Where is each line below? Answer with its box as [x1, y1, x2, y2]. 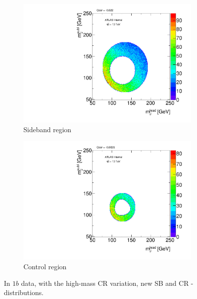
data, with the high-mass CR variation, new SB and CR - [21, 278, 194, 288]
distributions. [4, 287, 44, 298]
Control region [23, 261, 67, 271]
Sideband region [23, 124, 72, 134]
